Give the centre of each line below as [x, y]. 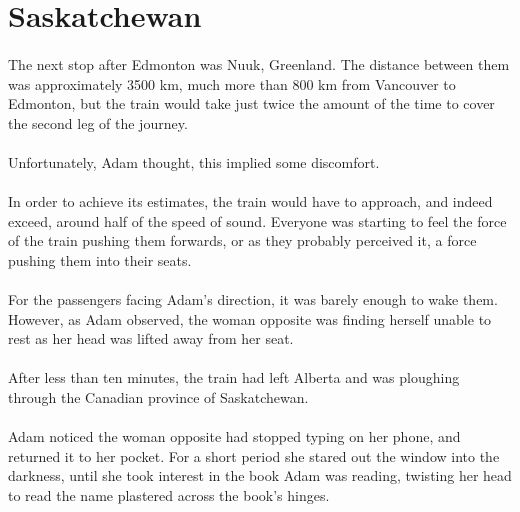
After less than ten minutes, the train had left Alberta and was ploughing [234, 377]
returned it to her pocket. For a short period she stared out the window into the [254, 455]
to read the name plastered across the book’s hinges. [169, 495]
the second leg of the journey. [98, 122]
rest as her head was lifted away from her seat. [151, 338]
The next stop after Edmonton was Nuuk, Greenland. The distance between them [259, 63]
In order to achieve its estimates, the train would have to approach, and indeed [250, 201]
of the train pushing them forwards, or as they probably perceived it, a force [242, 240]
